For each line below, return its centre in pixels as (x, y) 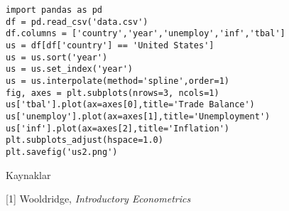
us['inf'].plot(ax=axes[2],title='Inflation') (118, 128)
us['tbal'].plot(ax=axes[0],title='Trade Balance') (130, 105)
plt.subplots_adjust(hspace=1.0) (84, 140)
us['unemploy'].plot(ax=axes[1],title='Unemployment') (138, 116)
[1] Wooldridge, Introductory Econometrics (98, 199)
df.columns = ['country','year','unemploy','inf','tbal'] (146, 34)
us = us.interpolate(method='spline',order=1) (118, 81)
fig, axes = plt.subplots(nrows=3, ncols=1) (113, 93)
